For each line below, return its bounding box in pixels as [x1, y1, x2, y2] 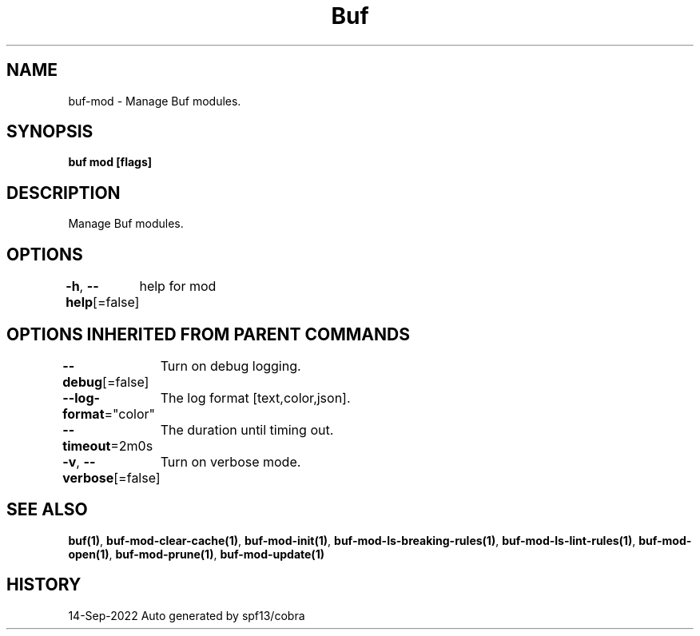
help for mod [139, 278, 217, 295]
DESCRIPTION [6, 182, 121, 203]
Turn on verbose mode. [160, 453, 301, 470]
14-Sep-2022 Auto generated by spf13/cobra [68, 608, 305, 622]
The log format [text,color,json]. [160, 389, 351, 406]
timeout [62, 437, 111, 454]
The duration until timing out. [160, 421, 334, 438]
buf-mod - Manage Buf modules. [68, 93, 241, 108]
